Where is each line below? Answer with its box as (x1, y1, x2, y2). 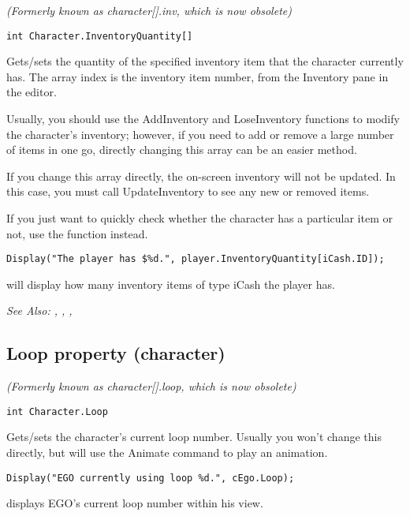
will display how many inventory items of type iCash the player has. (6, 275, 335, 292)
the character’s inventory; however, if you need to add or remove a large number (6, 125, 394, 142)
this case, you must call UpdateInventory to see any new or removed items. (6, 183, 370, 200)
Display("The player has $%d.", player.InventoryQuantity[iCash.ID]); (6, 253, 385, 265)
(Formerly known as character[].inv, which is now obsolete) (6, 2, 292, 18)
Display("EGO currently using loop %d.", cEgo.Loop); (6, 472, 295, 484)
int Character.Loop (6, 406, 108, 417)
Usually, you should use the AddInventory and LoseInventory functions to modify (6, 110, 400, 127)
